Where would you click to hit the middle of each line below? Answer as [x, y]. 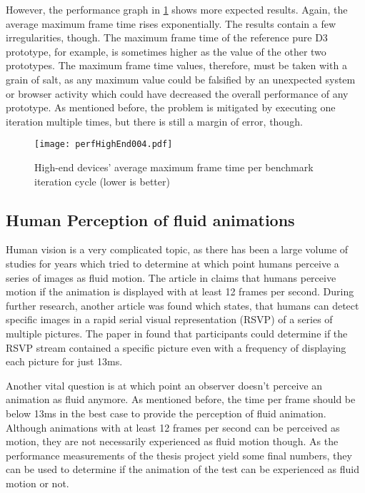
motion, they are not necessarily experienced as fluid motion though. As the [172, 441]
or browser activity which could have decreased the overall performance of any [177, 93]
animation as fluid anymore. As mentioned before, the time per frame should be [181, 399]
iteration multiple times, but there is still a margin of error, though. [154, 121]
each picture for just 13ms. [64, 361]
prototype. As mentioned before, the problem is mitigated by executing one [171, 107]
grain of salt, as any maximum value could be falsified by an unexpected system [181, 79]
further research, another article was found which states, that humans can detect [182, 305]
